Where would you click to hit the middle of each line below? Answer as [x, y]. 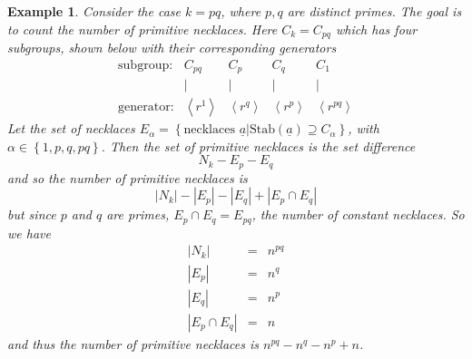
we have [29, 233]
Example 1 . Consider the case [94, 11]
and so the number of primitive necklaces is [128, 177]
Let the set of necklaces [71, 128]
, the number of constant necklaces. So [358, 214]
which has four [376, 29]
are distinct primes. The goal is [374, 11]
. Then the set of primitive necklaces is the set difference [258, 146]
